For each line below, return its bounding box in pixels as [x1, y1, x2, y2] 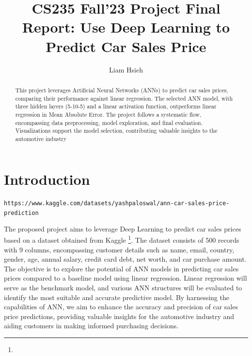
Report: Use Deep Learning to [22, 17, 230, 37]
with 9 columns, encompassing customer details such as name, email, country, [4, 244, 235, 254]
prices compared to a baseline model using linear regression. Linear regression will [4, 273, 247, 283]
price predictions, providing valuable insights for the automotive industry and [4, 311, 235, 321]
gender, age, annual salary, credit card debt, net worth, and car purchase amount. [4, 254, 247, 264]
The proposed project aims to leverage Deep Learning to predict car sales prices [4, 223, 241, 233]
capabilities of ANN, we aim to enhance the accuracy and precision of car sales [4, 302, 238, 312]
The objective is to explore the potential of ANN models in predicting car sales [4, 263, 239, 273]
